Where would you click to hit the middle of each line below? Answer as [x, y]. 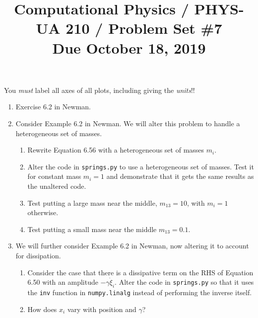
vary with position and [102, 309]
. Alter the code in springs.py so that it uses [184, 282]
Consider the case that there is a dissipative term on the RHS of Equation [140, 272]
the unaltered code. [57, 186]
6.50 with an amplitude [63, 282]
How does [42, 309]
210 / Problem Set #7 [144, 28]
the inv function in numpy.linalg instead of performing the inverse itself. [140, 292]
